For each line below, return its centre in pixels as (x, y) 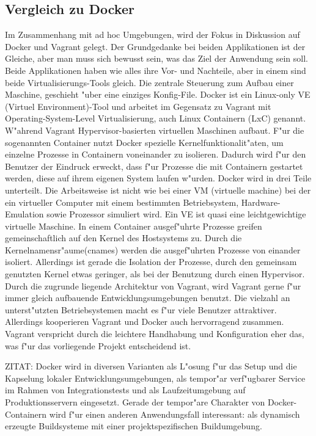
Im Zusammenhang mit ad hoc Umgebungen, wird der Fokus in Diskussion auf (152, 35)
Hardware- (261, 202)
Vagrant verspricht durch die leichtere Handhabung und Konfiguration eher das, (155, 334)
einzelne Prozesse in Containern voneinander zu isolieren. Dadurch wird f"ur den (156, 154)
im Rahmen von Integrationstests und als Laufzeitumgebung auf (125, 390)
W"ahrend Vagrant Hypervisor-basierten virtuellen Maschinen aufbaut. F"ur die (155, 130)
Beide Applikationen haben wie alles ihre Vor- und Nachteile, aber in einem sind (156, 70)
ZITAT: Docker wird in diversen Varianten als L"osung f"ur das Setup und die (151, 366)
